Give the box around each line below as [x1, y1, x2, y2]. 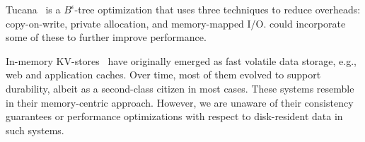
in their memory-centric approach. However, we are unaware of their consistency [6, 95, 354, 110]
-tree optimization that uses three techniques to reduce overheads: [74, 2, 361, 16]
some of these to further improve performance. [6, 30, 207, 45]
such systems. [6, 122, 64, 137]
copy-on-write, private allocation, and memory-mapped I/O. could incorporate [6, 16, 346, 30]
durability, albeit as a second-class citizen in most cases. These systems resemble [6, 81, 354, 95]
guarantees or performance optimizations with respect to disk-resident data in [6, 109, 343, 124]
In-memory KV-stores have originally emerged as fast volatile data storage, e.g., [6, 53, 357, 68]
